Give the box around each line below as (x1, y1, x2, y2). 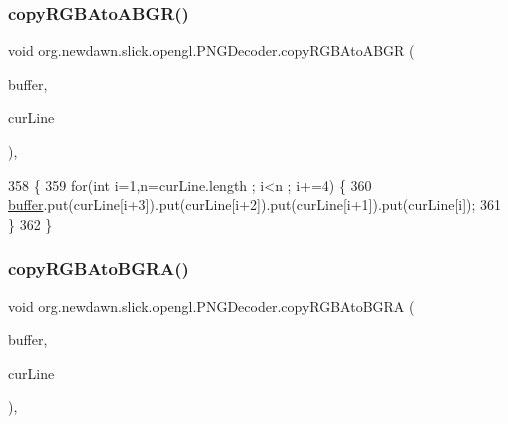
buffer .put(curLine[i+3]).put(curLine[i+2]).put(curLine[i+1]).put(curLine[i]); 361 (8, 194, 502, 215)
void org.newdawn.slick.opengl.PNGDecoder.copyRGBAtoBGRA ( (8, 295, 415, 316)
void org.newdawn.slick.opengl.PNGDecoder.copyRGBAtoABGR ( (8, 40, 415, 61)
